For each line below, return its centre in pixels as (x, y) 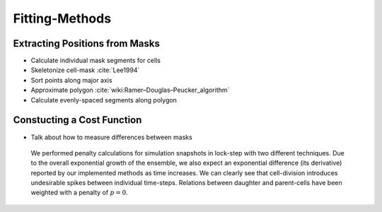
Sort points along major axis (71, 80)
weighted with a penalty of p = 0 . (79, 193)
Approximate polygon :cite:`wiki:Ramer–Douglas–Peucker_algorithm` (130, 90)
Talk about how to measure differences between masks (111, 137)
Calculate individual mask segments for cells (95, 61)
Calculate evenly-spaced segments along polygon (104, 100)
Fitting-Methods (62, 18)
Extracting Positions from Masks (87, 43)
